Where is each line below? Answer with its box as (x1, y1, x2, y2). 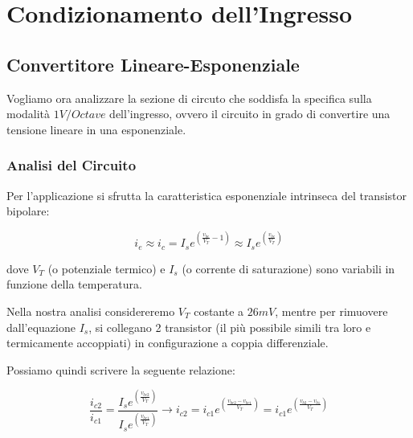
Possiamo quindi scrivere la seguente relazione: (6, 361, 235, 378)
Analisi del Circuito (6, 155, 137, 175)
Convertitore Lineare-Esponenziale (6, 51, 300, 76)
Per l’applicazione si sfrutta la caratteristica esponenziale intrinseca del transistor (6, 186, 407, 203)
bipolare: (6, 203, 50, 219)
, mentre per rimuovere (275, 302, 388, 319)
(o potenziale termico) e (47, 260, 166, 276)
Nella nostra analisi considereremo (6, 302, 175, 319)
